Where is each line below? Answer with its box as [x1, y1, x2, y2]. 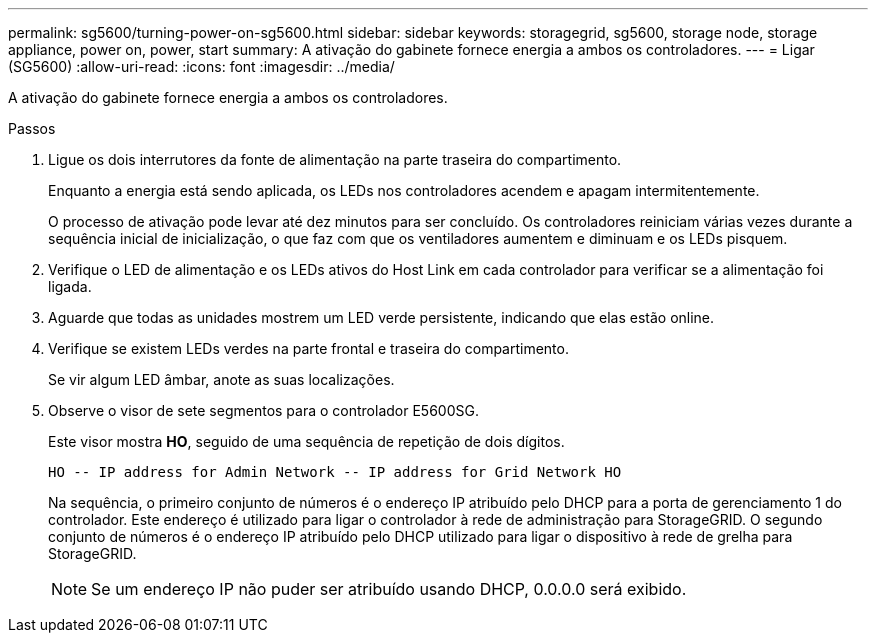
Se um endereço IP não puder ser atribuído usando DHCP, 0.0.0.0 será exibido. [91, 579, 687, 599]
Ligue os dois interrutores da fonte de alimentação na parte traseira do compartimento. [48, 151, 622, 168]
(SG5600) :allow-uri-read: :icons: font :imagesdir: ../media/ [8, 58, 395, 75]
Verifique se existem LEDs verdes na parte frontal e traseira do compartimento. [48, 340, 569, 357]
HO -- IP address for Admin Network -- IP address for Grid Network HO [48, 464, 622, 480]
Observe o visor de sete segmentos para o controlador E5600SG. [48, 402, 479, 419]
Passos [8, 120, 56, 137]
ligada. [48, 278, 92, 295]
